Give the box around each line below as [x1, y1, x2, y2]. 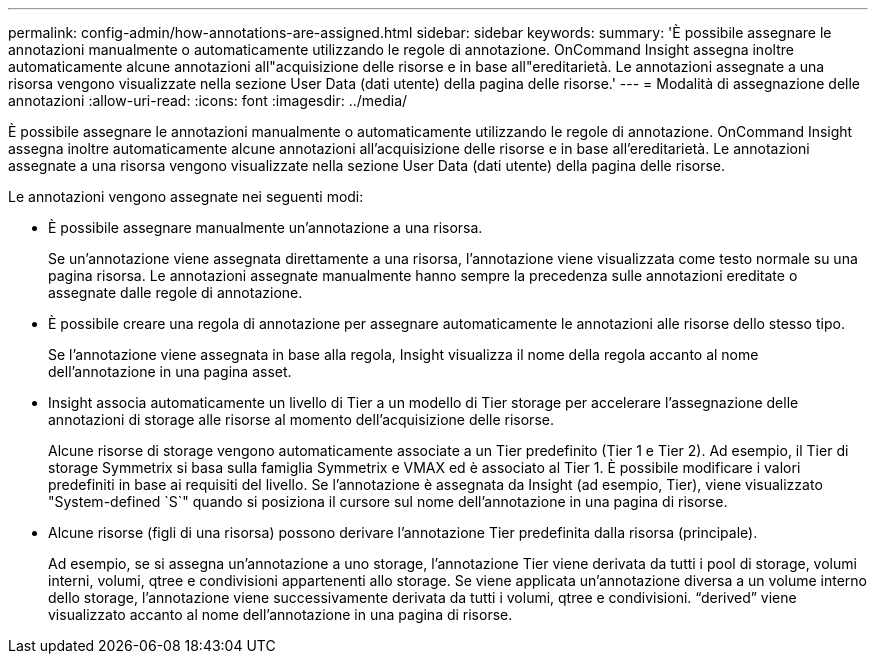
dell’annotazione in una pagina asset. [48, 363, 292, 380]
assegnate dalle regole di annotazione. [48, 284, 303, 301]
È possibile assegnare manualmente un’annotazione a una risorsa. [48, 219, 483, 236]
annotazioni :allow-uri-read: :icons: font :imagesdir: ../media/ [8, 92, 408, 109]
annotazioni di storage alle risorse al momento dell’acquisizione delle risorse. [48, 411, 554, 428]
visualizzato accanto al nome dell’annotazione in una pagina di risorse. [48, 606, 513, 623]
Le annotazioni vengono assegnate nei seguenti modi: [8, 188, 364, 205]
